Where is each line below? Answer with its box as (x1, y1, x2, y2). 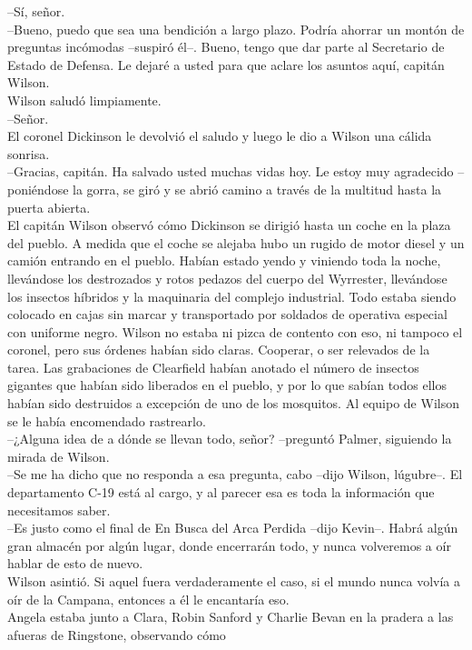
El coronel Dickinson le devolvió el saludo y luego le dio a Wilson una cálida (7, 126, 432, 145)
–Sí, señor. (7, 2, 65, 20)
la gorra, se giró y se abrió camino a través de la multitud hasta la (73, 179, 442, 198)
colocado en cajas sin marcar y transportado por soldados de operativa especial (7, 305, 447, 324)
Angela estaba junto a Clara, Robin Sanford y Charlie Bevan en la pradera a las (7, 607, 454, 626)
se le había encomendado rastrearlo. (7, 411, 206, 430)
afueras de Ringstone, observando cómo (7, 625, 226, 644)
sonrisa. (7, 144, 50, 163)
